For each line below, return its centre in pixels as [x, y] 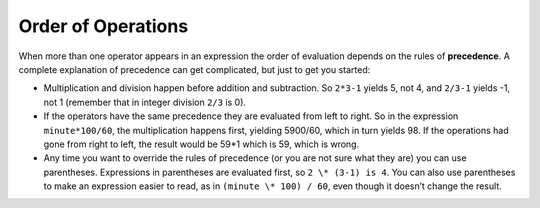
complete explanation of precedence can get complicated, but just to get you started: [194, 69]
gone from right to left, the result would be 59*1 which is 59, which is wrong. [201, 144]
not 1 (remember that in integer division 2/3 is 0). [145, 102]
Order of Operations [103, 26]
